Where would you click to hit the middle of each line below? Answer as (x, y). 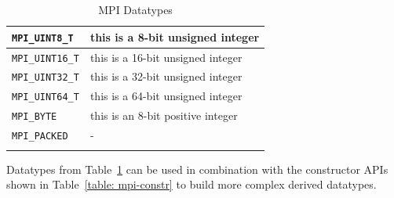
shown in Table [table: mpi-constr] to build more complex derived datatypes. (192, 184)
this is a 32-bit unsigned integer (166, 76)
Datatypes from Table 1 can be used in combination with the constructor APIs (197, 169)
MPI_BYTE (35, 117)
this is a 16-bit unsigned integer (166, 57)
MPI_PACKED (40, 137)
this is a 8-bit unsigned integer (175, 36)
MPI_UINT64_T (46, 97)
